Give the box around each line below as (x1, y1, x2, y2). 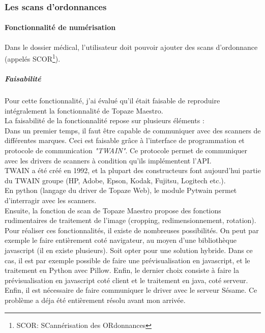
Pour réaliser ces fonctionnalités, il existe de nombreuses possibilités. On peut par (5, 225, 259, 235)
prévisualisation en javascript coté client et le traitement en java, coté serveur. (5, 274, 248, 285)
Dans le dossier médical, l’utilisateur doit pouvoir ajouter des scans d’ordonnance (5, 41, 258, 52)
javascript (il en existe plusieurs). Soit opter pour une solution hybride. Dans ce (5, 244, 253, 255)
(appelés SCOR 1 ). (5, 52, 61, 64)
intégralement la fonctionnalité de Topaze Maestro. (5, 105, 163, 116)
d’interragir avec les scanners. (5, 195, 97, 205)
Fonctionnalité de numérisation (5, 22, 116, 33)
